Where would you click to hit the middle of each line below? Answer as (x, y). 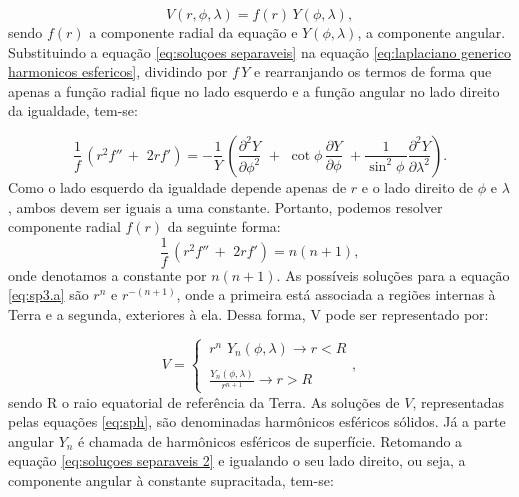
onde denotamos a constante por (107, 274)
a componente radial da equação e (193, 32)
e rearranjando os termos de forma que (373, 71)
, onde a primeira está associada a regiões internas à (336, 294)
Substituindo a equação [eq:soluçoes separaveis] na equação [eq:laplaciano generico (259, 51)
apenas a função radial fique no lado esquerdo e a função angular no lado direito (254, 90)
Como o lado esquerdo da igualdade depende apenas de (177, 186)
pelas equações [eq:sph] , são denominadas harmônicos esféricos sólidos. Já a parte (257, 421)
